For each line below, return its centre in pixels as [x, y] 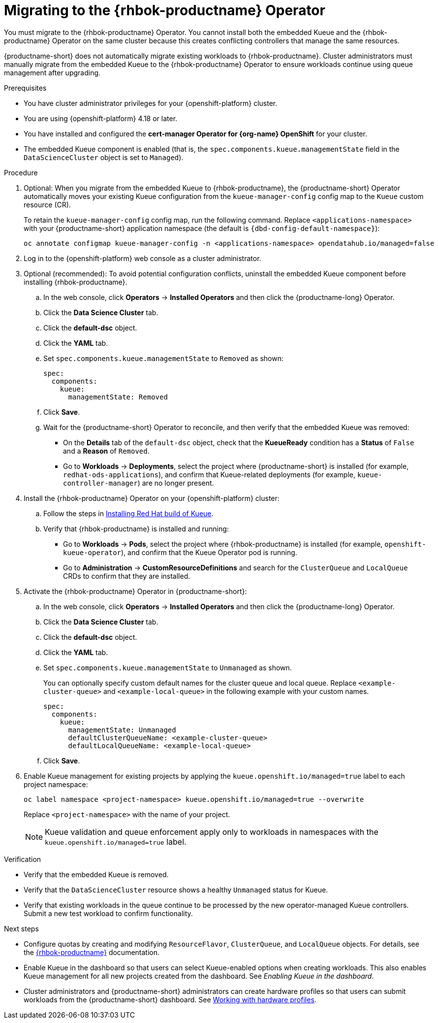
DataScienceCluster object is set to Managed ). [104, 157]
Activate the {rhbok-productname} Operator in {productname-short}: [135, 591]
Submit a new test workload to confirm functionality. [108, 913]
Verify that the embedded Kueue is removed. [96, 874]
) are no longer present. [176, 483]
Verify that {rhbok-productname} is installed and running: [136, 528]
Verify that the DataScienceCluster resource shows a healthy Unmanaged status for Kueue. [176, 890]
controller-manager [100, 483]
